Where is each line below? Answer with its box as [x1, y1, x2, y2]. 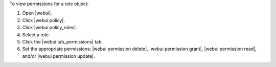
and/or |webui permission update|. [22, 53, 95, 59]
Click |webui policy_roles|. [22, 25, 77, 31]
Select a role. [22, 31, 51, 38]
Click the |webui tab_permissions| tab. [22, 38, 103, 44]
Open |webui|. [22, 10, 52, 16]
